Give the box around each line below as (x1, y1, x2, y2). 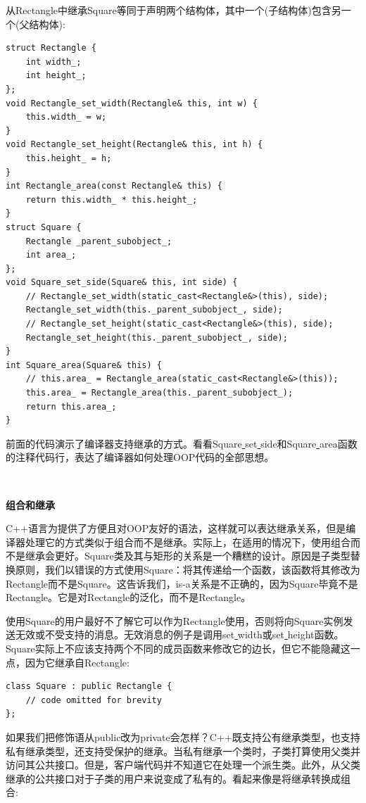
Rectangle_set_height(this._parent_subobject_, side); (25, 332, 288, 343)
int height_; (25, 70, 87, 81)
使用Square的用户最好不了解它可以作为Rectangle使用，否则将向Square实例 (6, 613, 343, 628)
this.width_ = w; (25, 112, 107, 122)
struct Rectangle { (6, 43, 96, 53)
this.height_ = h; (25, 153, 112, 163)
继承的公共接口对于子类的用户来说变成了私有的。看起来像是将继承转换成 (6, 771, 341, 785)
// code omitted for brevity (25, 695, 162, 705)
